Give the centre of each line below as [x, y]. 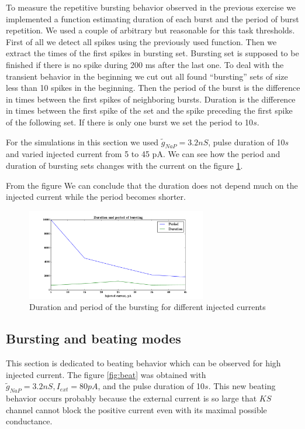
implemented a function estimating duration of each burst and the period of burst [152, 18]
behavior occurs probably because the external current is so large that [131, 398]
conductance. [29, 421]
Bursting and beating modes [93, 338]
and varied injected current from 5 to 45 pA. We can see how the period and [143, 154]
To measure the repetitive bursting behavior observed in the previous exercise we [151, 7]
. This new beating [242, 386]
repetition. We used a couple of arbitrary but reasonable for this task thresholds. [150, 30]
